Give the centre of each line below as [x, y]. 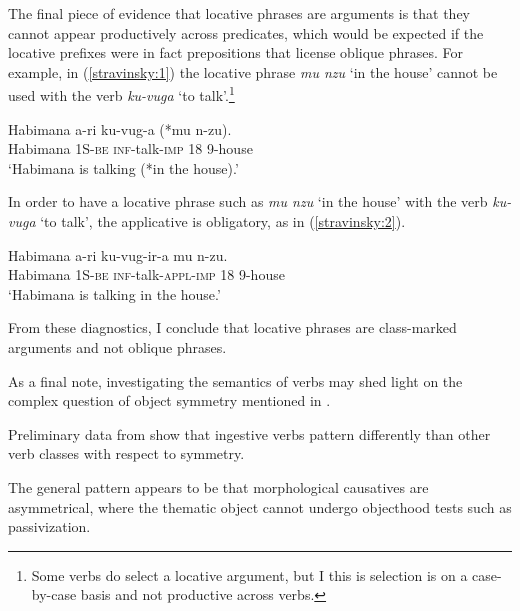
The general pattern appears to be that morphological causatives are [218, 486]
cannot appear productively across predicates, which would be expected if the [246, 32]
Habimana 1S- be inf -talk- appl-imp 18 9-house [146, 274]
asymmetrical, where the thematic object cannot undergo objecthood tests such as [260, 506]
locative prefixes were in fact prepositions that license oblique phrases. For [236, 52]
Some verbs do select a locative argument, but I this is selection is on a [249, 574]
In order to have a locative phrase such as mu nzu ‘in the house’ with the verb [248, 201]
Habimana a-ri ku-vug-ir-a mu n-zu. [118, 254]
